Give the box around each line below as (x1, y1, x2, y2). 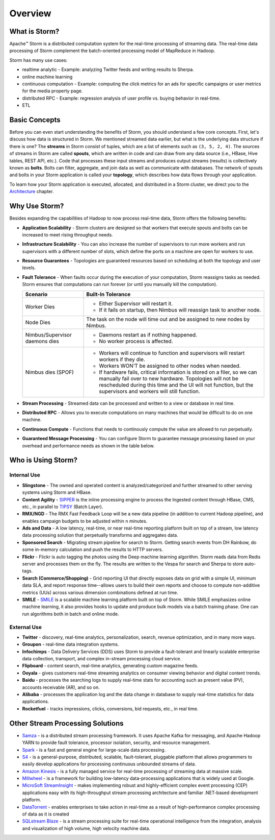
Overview (9, 8, 51, 19)
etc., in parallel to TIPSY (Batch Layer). (22, 503, 103, 510)
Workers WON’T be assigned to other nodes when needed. (99, 362, 241, 369)
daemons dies (25, 338, 60, 345)
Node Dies (25, 319, 51, 326)
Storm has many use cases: (9, 57, 68, 63)
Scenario (25, 291, 48, 298)
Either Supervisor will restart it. (99, 300, 173, 307)
